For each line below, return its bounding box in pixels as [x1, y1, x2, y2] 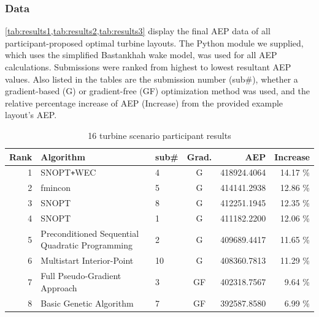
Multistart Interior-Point [40, 254, 134, 267]
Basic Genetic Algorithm [40, 296, 134, 309]
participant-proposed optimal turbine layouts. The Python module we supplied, [5, 36, 304, 49]
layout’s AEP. [5, 108, 57, 121]
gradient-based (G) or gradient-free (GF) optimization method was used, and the [5, 84, 310, 97]
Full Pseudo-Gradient [40, 269, 121, 282]
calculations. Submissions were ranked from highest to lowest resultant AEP [5, 61, 291, 73]
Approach [40, 281, 77, 294]
